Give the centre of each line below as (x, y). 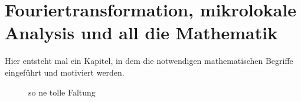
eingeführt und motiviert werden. (65, 72)
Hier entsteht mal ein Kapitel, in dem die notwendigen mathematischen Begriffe (149, 61)
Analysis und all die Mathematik (141, 33)
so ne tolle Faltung (62, 92)
